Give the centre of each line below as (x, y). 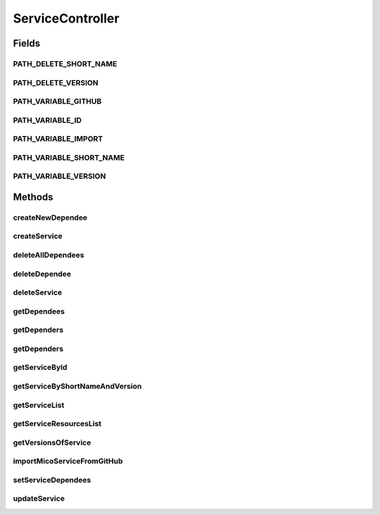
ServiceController (66, 18)
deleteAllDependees (49, 255)
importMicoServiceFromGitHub (68, 461)
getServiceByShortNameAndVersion (77, 386)
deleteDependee (42, 273)
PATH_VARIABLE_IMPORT (58, 139)
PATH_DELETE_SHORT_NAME (65, 63)
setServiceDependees (52, 480)
